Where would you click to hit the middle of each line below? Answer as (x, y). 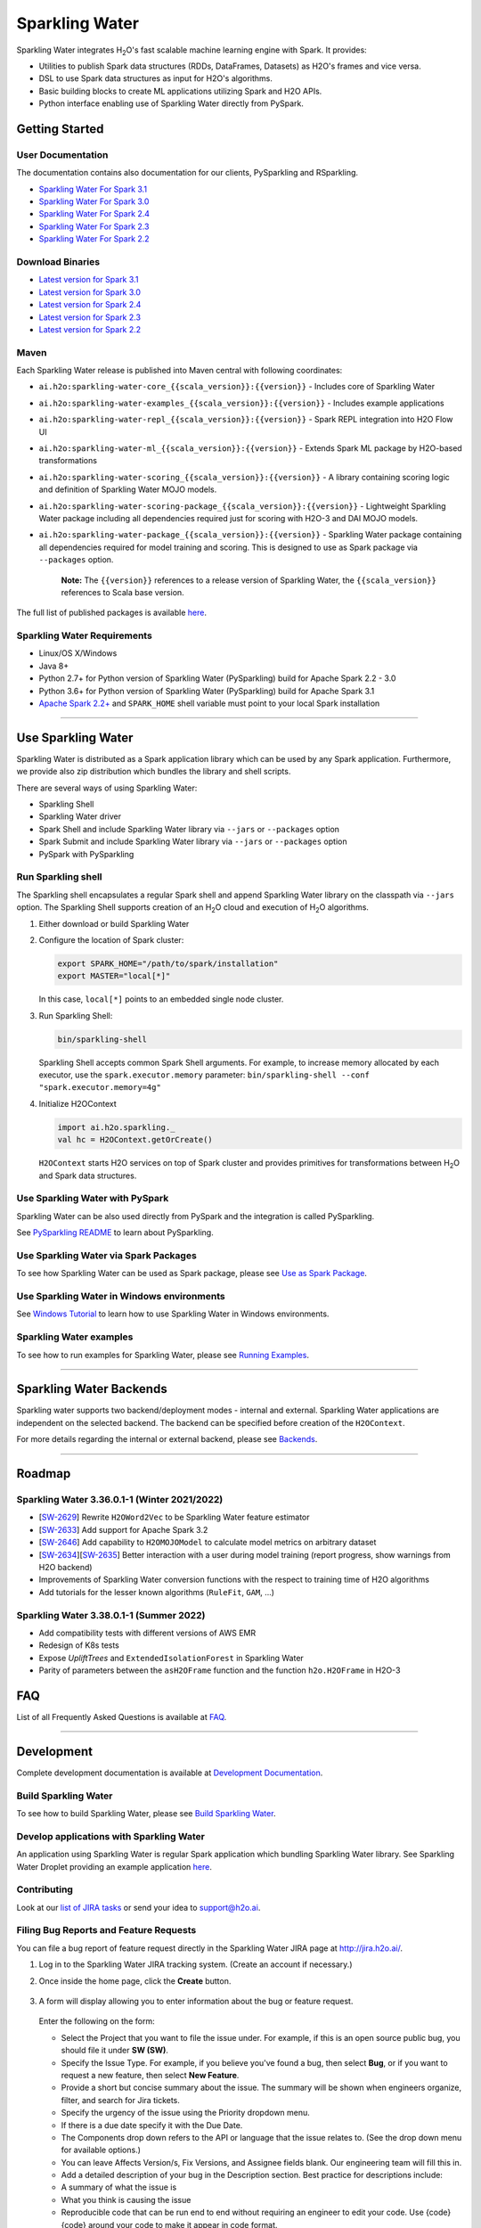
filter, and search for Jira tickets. (120, 2100)
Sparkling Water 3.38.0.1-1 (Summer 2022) (111, 1615)
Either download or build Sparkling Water (114, 923)
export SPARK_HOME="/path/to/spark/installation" (168, 963)
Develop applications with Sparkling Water (110, 1836)
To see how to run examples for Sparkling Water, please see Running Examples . (163, 1355)
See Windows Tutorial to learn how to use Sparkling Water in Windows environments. (173, 1314)
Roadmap (44, 1474)
